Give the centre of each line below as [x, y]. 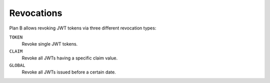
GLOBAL [17, 65]
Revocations [36, 13]
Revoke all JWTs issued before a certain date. [69, 72]
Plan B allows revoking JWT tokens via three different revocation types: [83, 28]
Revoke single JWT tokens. [50, 44]
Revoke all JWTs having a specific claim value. [70, 58]
